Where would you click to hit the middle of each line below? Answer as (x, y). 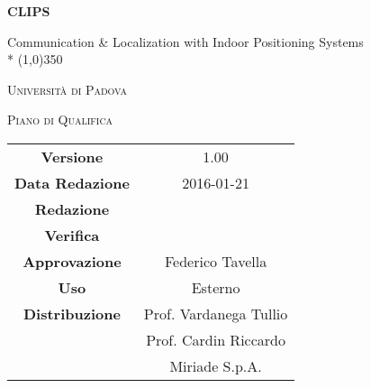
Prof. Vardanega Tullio (216, 313)
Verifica (72, 235)
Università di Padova (67, 89)
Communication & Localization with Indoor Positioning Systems (185, 41)
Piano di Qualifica (60, 120)
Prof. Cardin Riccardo (216, 339)
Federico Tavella (216, 261)
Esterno (216, 287)
